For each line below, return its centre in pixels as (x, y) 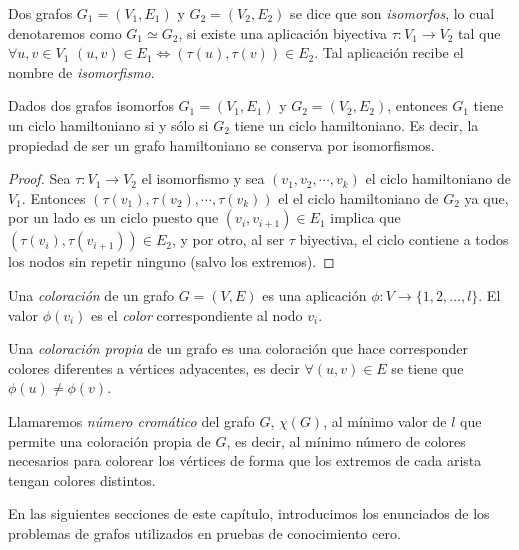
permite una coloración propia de (109, 440)
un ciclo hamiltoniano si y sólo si (108, 124)
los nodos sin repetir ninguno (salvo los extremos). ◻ (171, 261)
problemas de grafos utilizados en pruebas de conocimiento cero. (204, 532)
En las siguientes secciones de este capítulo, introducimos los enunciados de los (249, 513)
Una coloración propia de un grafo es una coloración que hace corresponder (238, 348)
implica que (365, 217)
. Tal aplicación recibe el (389, 52)
